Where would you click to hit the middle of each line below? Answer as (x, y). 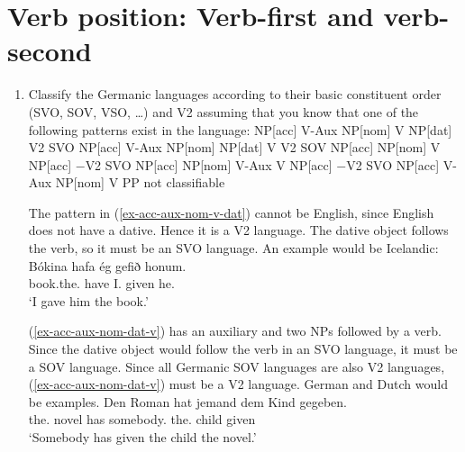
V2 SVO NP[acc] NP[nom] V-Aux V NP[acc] (209, 164)
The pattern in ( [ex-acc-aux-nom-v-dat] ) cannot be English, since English (231, 212)
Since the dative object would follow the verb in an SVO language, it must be (243, 349)
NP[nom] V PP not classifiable (140, 182)
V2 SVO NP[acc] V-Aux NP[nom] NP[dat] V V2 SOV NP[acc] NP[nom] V (234, 147)
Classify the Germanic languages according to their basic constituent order (235, 94)
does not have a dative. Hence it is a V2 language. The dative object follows (238, 230)
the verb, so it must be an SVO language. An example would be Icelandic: (233, 248)
